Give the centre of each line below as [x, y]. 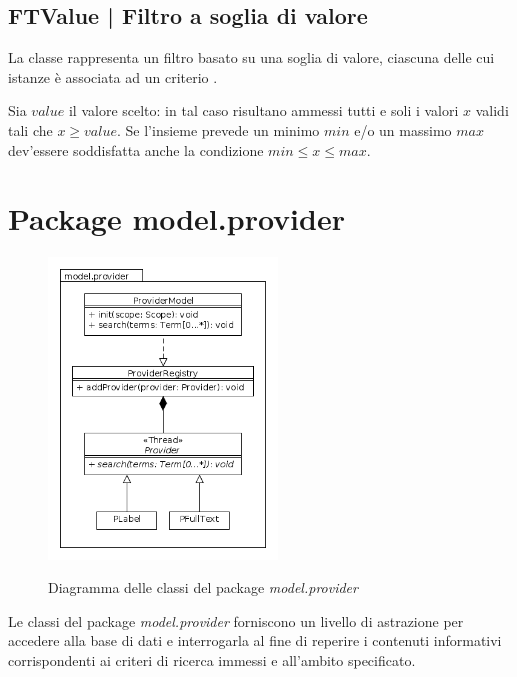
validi [492, 110]
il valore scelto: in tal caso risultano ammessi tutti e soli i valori [263, 110]
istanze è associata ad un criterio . [113, 76]
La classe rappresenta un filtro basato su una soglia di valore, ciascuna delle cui [251, 57]
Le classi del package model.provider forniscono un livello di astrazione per [236, 620]
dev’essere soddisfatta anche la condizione [136, 149]
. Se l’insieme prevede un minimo [218, 129]
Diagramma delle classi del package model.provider [203, 587]
